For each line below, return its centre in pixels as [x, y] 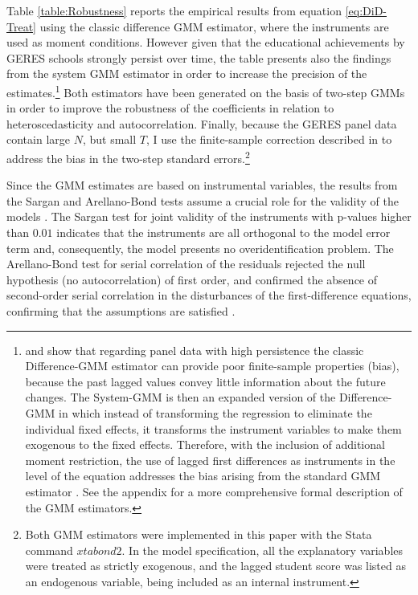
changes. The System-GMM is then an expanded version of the [180, 397]
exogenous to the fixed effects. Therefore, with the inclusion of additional [205, 444]
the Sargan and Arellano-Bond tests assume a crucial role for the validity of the [203, 200]
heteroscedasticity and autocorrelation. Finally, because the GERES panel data [202, 123]
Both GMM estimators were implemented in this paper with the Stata [199, 534]
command [49, 550]
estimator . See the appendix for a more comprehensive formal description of [214, 491]
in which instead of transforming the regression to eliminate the [215, 412]
